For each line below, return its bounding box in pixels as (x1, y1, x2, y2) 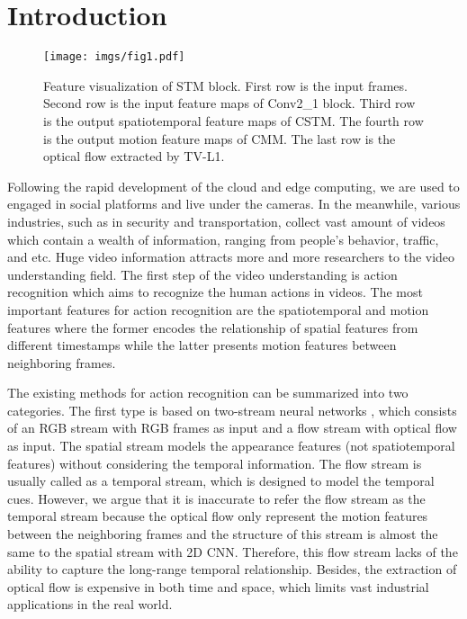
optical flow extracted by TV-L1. (43, 147, 225, 166)
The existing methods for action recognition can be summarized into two (7, 383, 409, 402)
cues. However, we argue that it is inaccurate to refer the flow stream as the (7, 489, 426, 507)
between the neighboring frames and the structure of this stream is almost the (7, 525, 438, 543)
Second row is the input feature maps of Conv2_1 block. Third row (43, 94, 416, 112)
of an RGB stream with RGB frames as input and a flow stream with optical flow (7, 418, 457, 437)
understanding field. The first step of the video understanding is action (7, 265, 398, 283)
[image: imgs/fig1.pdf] (43, 50, 185, 64)
